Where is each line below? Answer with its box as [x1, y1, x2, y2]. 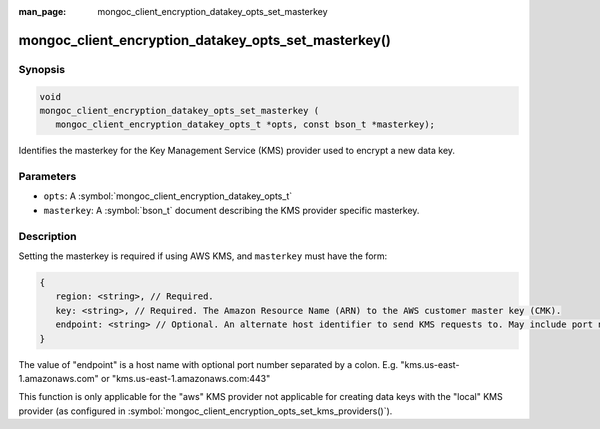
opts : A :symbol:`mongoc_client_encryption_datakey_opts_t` [43, 190, 293, 202]
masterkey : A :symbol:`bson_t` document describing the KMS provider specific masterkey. [43, 204, 420, 216]
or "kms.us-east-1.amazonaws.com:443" [100, 372, 271, 384]
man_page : [18, 6, 67, 17]
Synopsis [18, 62, 65, 76]
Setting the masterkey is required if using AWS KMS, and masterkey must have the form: [18, 250, 388, 262]
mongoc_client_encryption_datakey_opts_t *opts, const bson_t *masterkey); [55, 119, 435, 130]
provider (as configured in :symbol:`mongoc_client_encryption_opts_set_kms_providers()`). [18, 405, 393, 417]
